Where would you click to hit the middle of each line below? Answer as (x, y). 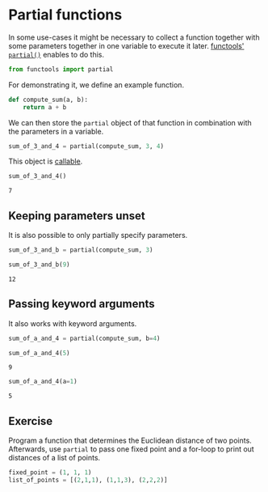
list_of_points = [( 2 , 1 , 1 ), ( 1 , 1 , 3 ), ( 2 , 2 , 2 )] (88, 480)
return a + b (45, 107)
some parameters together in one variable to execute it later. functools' (126, 45)
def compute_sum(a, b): (48, 100)
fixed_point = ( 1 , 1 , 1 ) (50, 473)
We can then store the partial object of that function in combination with (130, 122)
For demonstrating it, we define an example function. (96, 85)
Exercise (31, 421)
